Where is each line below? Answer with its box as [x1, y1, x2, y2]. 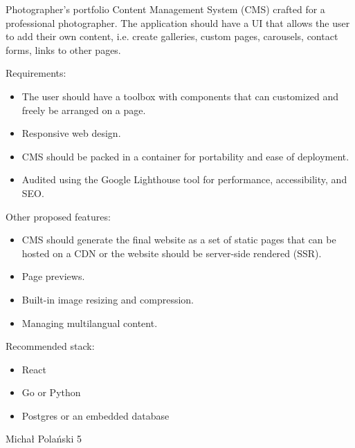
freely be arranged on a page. [21, 102, 146, 117]
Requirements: [6, 66, 66, 80]
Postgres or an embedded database [21, 408, 170, 422]
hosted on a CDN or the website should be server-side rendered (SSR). [21, 245, 322, 260]
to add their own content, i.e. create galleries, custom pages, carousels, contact [6, 29, 338, 44]
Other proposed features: [6, 209, 111, 223]
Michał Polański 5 [6, 431, 82, 446]
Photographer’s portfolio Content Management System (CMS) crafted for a [6, 2, 325, 16]
